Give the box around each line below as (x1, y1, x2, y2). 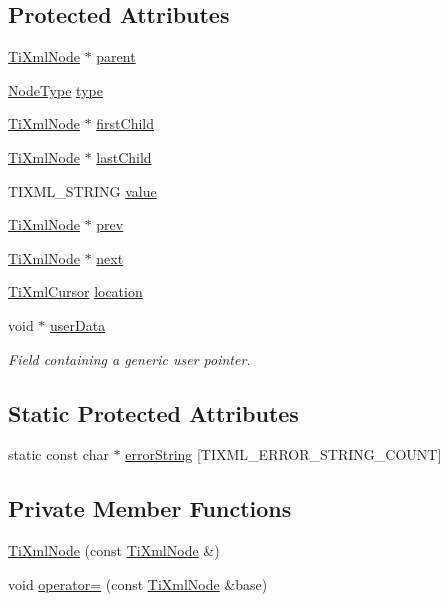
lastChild (96, 146, 152, 167)
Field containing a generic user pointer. (8, 348, 251, 369)
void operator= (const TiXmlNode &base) (8, 573, 268, 594)
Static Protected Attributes (8, 397, 299, 428)
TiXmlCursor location (8, 281, 143, 302)
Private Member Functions (8, 493, 292, 524)
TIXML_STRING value (8, 180, 157, 201)
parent (96, 46, 136, 67)
